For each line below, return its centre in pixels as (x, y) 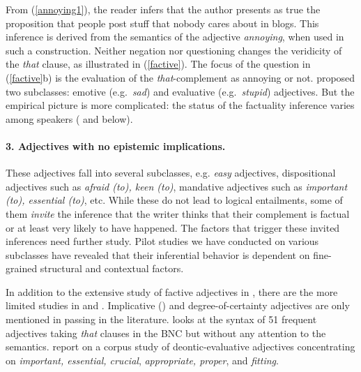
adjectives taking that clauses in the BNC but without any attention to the (166, 333)
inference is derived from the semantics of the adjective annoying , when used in (175, 37)
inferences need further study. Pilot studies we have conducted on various (162, 241)
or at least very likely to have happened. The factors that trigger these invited (173, 227)
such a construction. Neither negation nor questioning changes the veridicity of (174, 50)
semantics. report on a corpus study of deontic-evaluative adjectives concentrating (180, 347)
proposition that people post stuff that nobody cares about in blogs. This (162, 23)
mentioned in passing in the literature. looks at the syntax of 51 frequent (161, 319)
